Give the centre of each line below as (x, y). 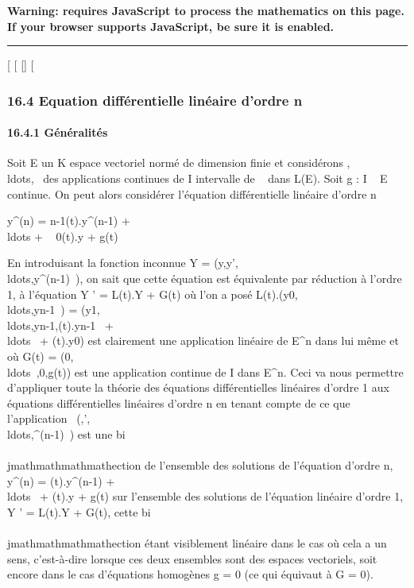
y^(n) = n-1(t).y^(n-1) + (69, 220)
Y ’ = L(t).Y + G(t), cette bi (79, 511)
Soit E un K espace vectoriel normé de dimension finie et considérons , (179, 162)
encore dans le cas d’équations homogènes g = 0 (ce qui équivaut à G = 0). (190, 574)
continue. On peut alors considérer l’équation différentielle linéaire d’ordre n (192, 193)
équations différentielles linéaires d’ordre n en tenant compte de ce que (179, 402)
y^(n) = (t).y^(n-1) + (61, 480)
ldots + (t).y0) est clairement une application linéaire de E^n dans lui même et (203, 340)
